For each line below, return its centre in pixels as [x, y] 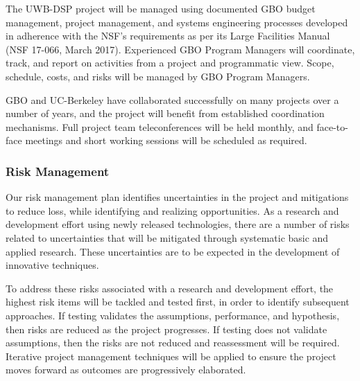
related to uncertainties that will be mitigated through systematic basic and [167, 237]
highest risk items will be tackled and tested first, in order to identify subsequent [178, 302]
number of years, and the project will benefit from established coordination [165, 113]
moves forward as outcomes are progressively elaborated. [126, 370]
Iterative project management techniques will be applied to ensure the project [171, 356]
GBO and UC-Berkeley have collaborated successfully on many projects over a [172, 99]
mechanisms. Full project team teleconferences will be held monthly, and [160, 126]
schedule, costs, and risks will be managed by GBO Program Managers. [158, 76]
